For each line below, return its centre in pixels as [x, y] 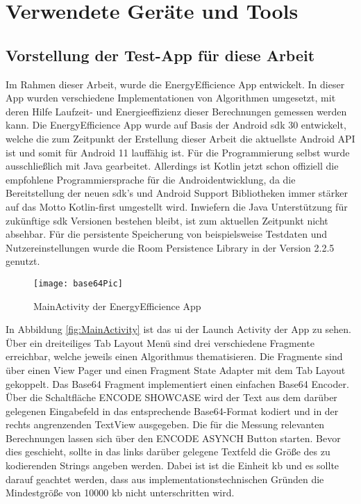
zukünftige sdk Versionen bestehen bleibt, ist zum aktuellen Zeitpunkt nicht [167, 220]
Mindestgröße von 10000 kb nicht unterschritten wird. [120, 493]
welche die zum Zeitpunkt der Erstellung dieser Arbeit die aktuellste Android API [180, 138]
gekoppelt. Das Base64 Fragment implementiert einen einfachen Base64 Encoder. [177, 383]
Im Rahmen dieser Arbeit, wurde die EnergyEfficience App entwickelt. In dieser [175, 84]
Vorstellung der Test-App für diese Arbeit [160, 55]
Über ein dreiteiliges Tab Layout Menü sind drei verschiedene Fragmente [160, 342]
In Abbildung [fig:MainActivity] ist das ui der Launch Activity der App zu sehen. [178, 329]
